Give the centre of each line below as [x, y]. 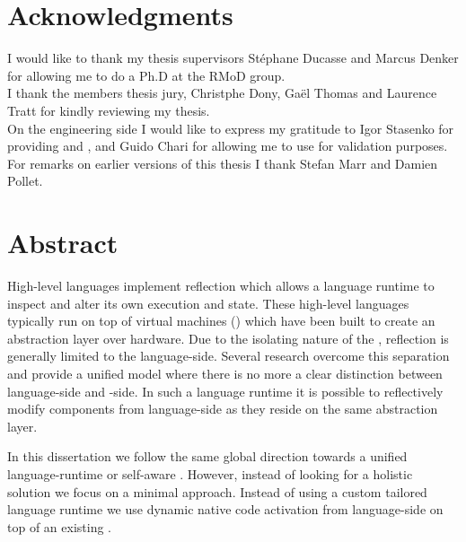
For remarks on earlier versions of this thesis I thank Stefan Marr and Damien [223, 163]
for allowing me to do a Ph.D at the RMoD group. [146, 75]
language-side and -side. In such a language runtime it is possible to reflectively [225, 391]
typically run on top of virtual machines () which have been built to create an [221, 321]
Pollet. [25, 181]
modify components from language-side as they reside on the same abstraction [223, 409]
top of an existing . [59, 526]
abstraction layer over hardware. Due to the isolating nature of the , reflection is [228, 338]
